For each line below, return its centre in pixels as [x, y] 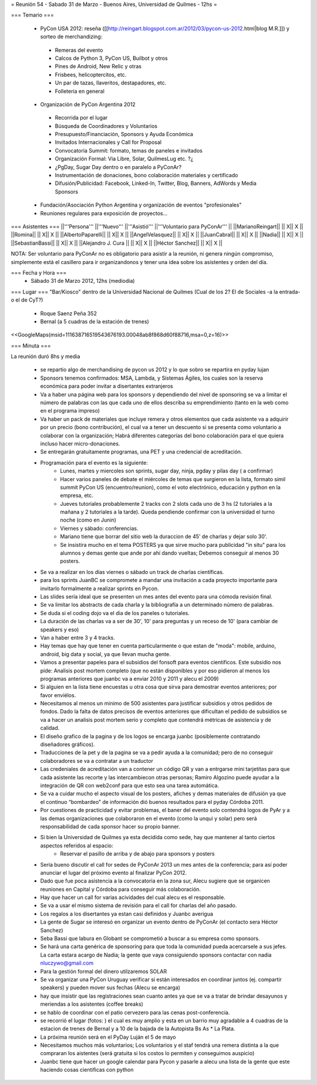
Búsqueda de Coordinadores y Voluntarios [106, 126]
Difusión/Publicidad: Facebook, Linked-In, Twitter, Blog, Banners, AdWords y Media [156, 183]
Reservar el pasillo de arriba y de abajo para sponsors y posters [137, 854]
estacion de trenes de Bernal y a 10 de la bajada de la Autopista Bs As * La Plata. [138, 1029]
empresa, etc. [77, 495]
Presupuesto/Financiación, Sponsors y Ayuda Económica [124, 134]
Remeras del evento [79, 50]
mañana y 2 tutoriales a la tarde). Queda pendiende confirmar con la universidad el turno [168, 512]
